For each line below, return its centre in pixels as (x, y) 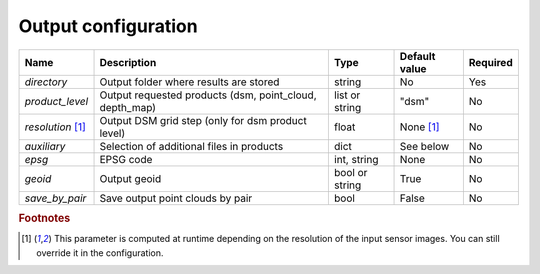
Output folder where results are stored (189, 82)
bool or (350, 172)
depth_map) (128, 107)
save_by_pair (55, 198)
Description (128, 62)
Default (417, 56)
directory (46, 82)
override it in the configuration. (100, 252)
